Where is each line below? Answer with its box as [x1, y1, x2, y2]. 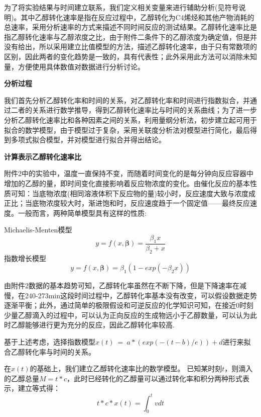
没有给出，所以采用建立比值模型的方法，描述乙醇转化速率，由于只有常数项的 [4, 41, 257, 52]
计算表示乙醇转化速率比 [4, 151, 81, 161]
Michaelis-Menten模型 [4, 224, 72, 235]
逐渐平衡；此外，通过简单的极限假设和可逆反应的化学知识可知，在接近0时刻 [4, 300, 253, 310]
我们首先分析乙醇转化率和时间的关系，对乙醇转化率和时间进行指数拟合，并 [4, 95, 250, 105]
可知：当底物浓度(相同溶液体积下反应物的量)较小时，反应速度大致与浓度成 [11, 188, 255, 198]
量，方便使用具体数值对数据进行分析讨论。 [4, 61, 145, 71]
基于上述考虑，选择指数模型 [4, 337, 95, 347]
